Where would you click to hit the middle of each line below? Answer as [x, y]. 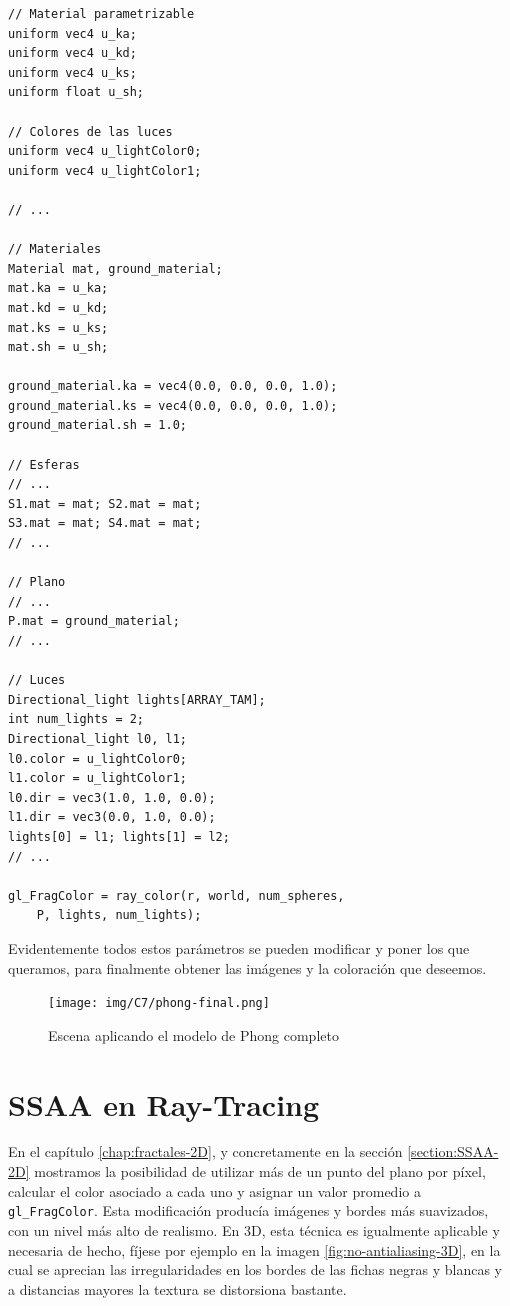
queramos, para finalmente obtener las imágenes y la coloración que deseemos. [247, 967]
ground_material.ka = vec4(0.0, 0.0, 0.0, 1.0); [173, 386]
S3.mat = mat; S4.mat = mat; [105, 523]
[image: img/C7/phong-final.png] [159, 1003]
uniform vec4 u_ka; [72, 33]
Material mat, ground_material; [115, 268]
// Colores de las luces [90, 131]
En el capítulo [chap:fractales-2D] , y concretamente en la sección [205, 1151]
